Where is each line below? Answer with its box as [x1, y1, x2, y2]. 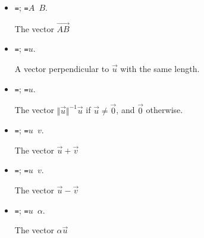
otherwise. [146, 104, 183, 116]
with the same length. [120, 62, 200, 75]
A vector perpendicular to [14, 62, 109, 75]
